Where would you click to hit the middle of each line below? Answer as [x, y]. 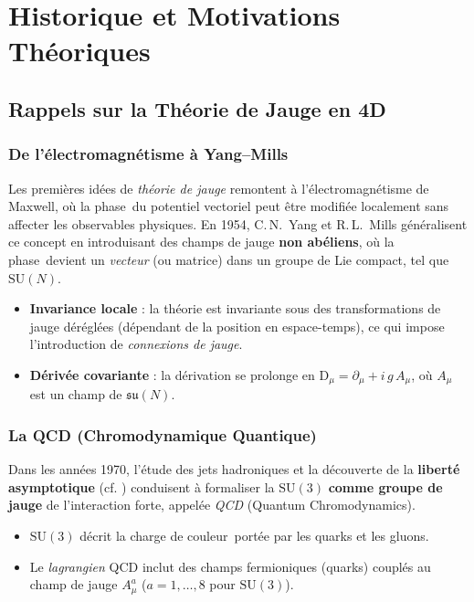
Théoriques [79, 51]
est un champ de [76, 394]
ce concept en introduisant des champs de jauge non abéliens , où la [201, 242]
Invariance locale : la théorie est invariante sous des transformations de [235, 308]
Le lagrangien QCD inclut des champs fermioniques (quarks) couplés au [230, 566]
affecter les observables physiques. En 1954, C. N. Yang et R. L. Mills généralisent [238, 223]
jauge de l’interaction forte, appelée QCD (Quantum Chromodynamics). [212, 505]
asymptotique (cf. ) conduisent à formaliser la [142, 486]
